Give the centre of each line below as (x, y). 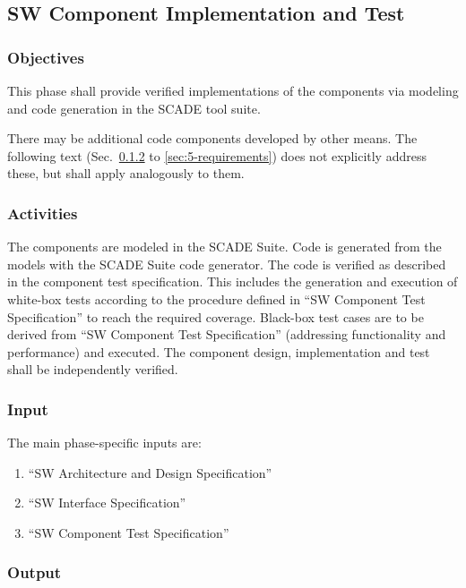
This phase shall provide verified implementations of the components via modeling (233, 90)
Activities (43, 213)
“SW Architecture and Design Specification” (150, 472)
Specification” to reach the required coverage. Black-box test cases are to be (216, 316)
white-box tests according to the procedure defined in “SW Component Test (216, 298)
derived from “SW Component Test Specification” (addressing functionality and (227, 334)
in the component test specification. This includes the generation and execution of (233, 281)
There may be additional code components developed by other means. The (212, 138)
